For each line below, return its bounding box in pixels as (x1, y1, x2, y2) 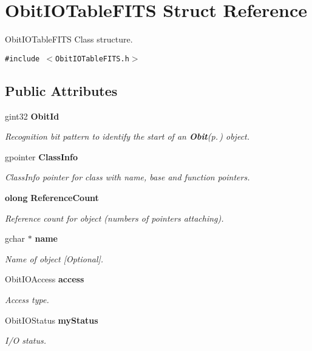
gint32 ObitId (5, 109, 59, 122)
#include (5, 54, 40, 63)
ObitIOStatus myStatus (5, 313, 98, 326)
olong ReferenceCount (5, 191, 99, 203)
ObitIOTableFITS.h (55, 54, 129, 63)
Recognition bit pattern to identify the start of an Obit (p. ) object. (5, 130, 250, 143)
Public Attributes (5, 81, 118, 100)
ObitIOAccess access (5, 273, 84, 285)
